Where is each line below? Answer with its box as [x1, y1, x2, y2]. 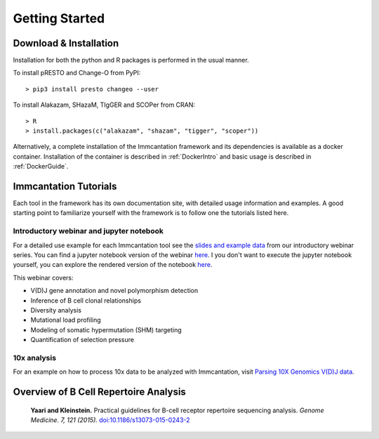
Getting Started [13, 11, 105, 26]
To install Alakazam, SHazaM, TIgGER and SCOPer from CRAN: [13, 100, 196, 109]
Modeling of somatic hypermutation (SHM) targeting [30, 325, 182, 334]
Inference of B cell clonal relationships [30, 296, 142, 305]
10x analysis [13, 353, 56, 362]
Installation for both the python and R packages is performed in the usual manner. [13, 56, 249, 65]
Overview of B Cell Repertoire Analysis [13, 386, 186, 398]
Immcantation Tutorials [13, 181, 117, 192]
